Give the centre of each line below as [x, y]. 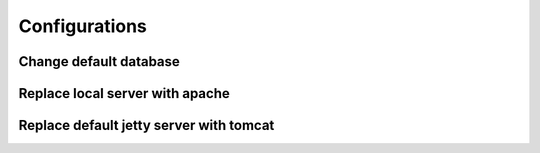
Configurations [82, 26]
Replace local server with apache [124, 93]
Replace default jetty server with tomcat [146, 125]
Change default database [99, 61]
